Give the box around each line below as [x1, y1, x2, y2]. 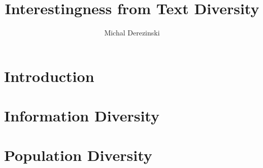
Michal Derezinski [104, 27, 160, 38]
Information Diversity [4, 105, 159, 126]
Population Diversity [4, 145, 152, 165]
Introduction [4, 65, 94, 86]
